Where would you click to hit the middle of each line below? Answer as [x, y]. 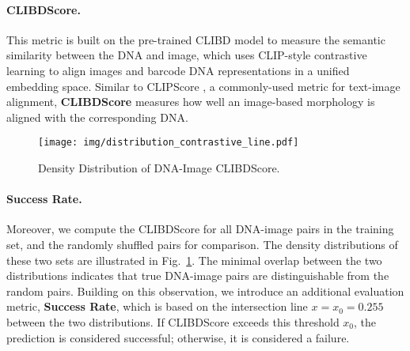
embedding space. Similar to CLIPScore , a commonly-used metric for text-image [203, 86]
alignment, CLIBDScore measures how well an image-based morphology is [191, 102]
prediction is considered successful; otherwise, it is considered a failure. [178, 337]
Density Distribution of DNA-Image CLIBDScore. [159, 168]
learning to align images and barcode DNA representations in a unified [178, 70]
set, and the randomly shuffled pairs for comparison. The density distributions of [202, 244]
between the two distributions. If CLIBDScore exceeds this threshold [173, 321]
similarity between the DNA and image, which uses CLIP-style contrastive [187, 55]
